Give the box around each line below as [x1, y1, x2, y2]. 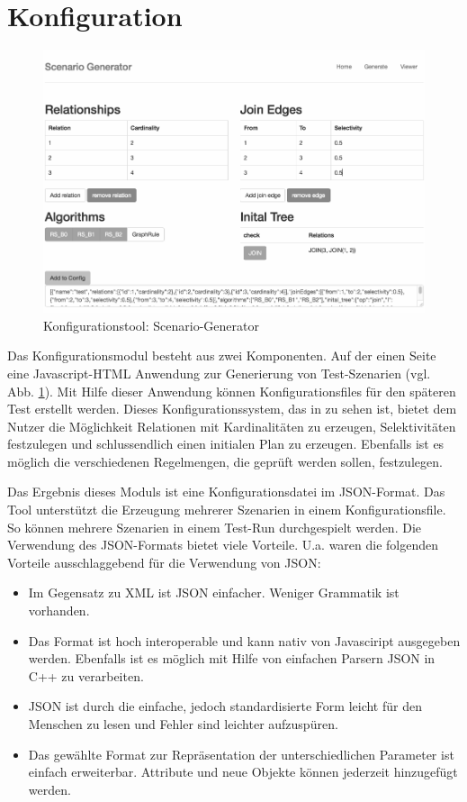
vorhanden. [28, 601, 90, 620]
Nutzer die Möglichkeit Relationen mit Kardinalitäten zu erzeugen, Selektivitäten [7, 416, 456, 435]
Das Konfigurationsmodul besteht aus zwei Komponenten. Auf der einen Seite [7, 346, 436, 365]
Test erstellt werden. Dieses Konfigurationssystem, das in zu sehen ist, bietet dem [7, 399, 457, 418]
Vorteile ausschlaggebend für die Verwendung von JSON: [7, 552, 321, 571]
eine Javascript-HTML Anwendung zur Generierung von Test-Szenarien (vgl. [7, 363, 431, 382]
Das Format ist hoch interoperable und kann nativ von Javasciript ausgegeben [28, 631, 461, 650]
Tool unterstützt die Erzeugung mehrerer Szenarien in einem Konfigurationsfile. [7, 500, 446, 519]
